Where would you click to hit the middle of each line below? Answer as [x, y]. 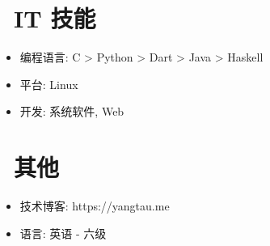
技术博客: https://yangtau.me [95, 206]
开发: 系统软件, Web [72, 111]
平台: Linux [49, 84]
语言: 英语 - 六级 [63, 233]
